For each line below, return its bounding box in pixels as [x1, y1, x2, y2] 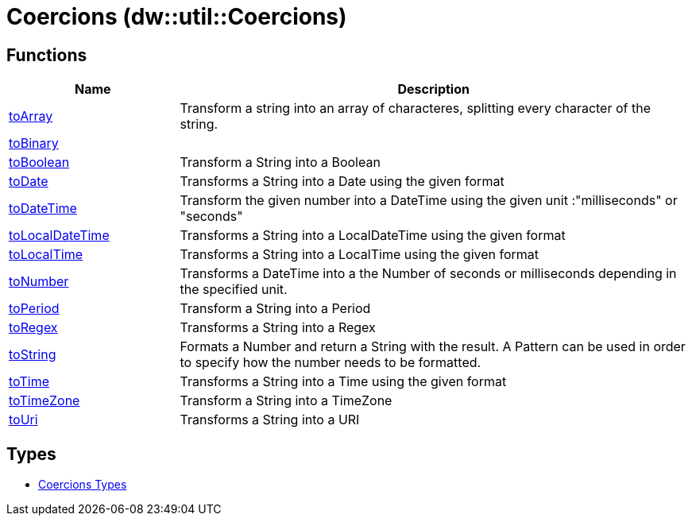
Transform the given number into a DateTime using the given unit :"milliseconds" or [180, 192, 678, 209]
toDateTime [9, 200, 77, 217]
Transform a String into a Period [180, 300, 371, 317]
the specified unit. [180, 281, 288, 298]
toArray [9, 108, 53, 125]
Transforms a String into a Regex [180, 319, 376, 336]
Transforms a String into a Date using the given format [180, 173, 505, 190]
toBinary [9, 135, 59, 152]
